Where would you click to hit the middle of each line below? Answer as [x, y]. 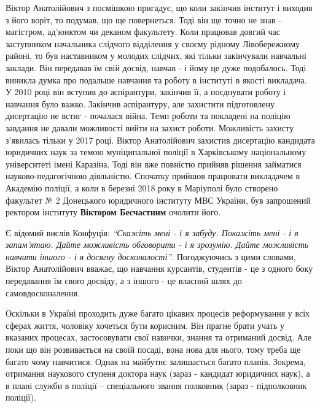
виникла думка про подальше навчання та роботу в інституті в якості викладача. [156, 79]
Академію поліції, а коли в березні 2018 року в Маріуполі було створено [142, 187]
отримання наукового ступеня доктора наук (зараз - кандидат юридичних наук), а [158, 373]
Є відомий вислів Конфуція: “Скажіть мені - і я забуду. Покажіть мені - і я [152, 232]
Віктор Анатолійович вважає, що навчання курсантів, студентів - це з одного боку [159, 268]
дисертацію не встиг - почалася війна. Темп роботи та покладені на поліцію [148, 116]
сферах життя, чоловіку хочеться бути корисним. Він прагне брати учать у [145, 325]
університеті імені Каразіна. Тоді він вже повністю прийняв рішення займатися [154, 164]
